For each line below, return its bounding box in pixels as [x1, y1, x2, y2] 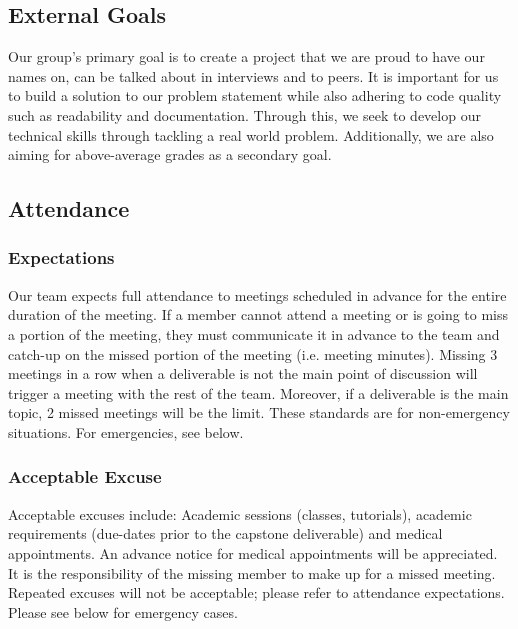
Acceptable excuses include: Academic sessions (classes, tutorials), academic [8, 503, 472, 524]
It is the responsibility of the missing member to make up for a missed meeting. [8, 562, 496, 583]
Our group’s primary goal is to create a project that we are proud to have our [8, 46, 485, 67]
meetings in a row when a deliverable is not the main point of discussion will [8, 363, 478, 384]
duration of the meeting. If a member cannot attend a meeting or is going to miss [8, 304, 509, 325]
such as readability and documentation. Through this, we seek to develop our [8, 104, 481, 125]
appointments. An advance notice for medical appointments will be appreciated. [8, 542, 498, 563]
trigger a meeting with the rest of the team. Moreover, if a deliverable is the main [8, 382, 509, 403]
